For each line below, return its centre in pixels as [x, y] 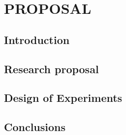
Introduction [37, 39]
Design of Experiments [63, 98]
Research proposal [51, 68]
